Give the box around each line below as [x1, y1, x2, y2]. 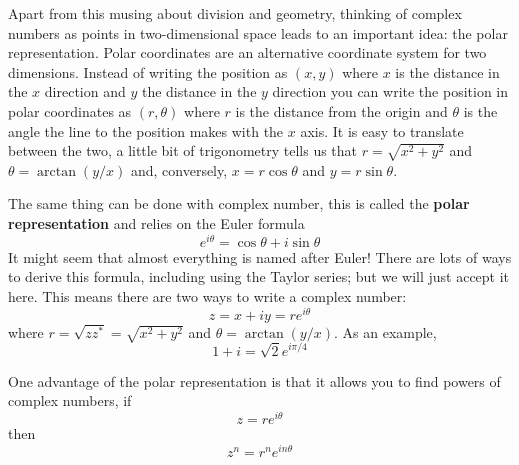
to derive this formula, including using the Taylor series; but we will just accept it [8, 266, 510, 287]
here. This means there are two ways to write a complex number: [8, 285, 407, 306]
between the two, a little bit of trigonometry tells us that [8, 140, 358, 161]
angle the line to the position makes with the [8, 120, 284, 141]
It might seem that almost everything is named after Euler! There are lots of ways [8, 246, 512, 267]
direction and [44, 81, 126, 102]
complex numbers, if [8, 390, 132, 411]
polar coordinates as [8, 100, 132, 121]
